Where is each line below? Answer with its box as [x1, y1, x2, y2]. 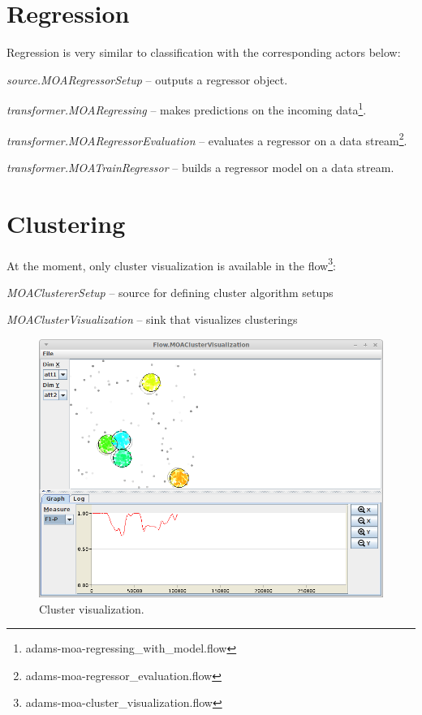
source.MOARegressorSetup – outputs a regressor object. [6, 71, 288, 88]
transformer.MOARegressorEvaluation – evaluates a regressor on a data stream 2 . [6, 129, 407, 149]
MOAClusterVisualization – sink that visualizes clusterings [6, 311, 298, 328]
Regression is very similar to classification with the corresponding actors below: [6, 44, 401, 61]
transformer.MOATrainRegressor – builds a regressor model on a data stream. [6, 158, 394, 175]
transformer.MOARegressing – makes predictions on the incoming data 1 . [6, 99, 367, 118]
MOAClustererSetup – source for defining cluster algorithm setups [6, 283, 334, 300]
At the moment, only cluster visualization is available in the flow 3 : [6, 254, 336, 274]
